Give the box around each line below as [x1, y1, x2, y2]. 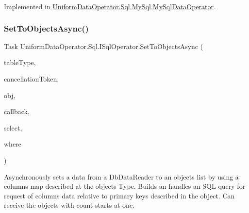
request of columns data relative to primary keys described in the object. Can [4, 190, 235, 200]
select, [4, 122, 22, 132]
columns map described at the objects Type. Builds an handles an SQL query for [4, 181, 246, 191]
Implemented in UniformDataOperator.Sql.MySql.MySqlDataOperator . [4, 1, 216, 11]
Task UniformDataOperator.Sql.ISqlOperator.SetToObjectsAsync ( [4, 41, 203, 51]
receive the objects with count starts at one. [4, 200, 134, 210]
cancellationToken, [4, 74, 59, 83]
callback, [4, 106, 30, 116]
